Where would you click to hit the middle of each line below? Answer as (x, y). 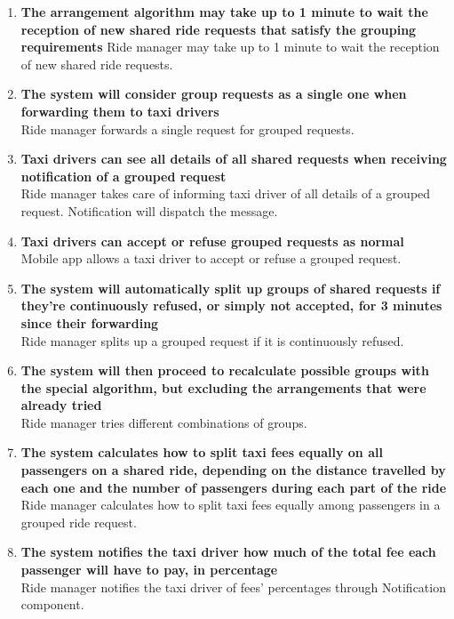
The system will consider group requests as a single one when (214, 94)
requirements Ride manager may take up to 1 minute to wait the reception (230, 47)
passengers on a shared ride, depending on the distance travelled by (233, 470)
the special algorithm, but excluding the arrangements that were (223, 387)
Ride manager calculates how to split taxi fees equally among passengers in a (231, 505)
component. (52, 604)
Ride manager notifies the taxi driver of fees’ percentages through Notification (233, 587)
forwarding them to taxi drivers (120, 111)
